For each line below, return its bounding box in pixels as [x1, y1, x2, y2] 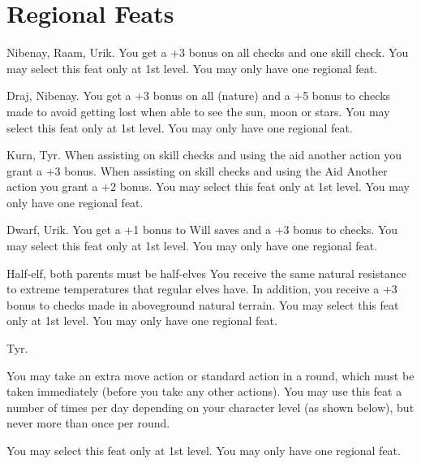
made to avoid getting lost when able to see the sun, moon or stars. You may [6, 102, 390, 119]
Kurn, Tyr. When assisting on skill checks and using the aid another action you [6, 146, 402, 163]
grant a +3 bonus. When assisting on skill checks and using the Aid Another [6, 162, 388, 179]
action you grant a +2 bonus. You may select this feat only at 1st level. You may [6, 178, 410, 195]
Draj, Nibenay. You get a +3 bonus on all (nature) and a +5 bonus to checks [6, 87, 391, 104]
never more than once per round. [6, 414, 170, 431]
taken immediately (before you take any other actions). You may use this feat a [6, 383, 402, 400]
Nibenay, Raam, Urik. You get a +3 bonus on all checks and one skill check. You [6, 44, 409, 61]
